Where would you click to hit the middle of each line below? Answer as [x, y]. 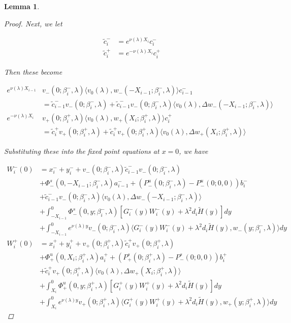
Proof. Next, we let [33, 23]
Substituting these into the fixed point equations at [82, 151]
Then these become [33, 71]
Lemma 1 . [22, 6]
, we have [193, 151]
